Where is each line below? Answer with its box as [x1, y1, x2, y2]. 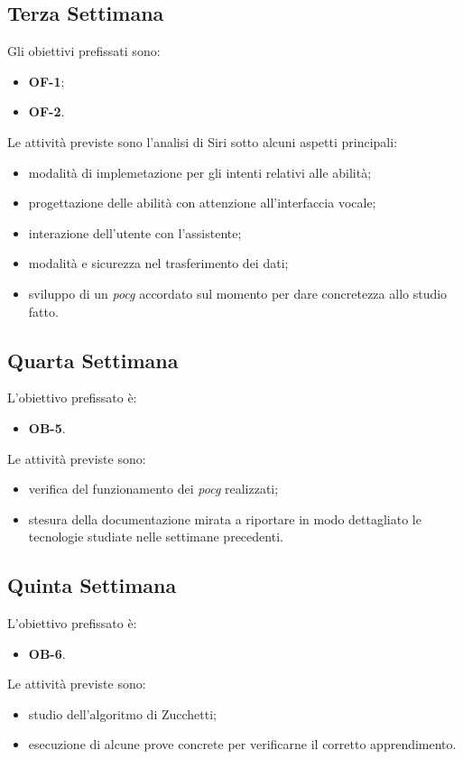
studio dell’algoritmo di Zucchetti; [28, 704, 217, 723]
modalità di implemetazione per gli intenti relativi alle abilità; [28, 162, 372, 181]
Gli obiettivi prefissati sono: [7, 42, 161, 60]
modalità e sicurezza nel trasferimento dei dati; [28, 254, 289, 273]
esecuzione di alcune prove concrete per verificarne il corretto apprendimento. [28, 735, 457, 754]
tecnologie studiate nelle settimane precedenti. [28, 527, 283, 546]
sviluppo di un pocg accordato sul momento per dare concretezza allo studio [28, 283, 448, 302]
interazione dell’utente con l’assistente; [28, 223, 242, 242]
